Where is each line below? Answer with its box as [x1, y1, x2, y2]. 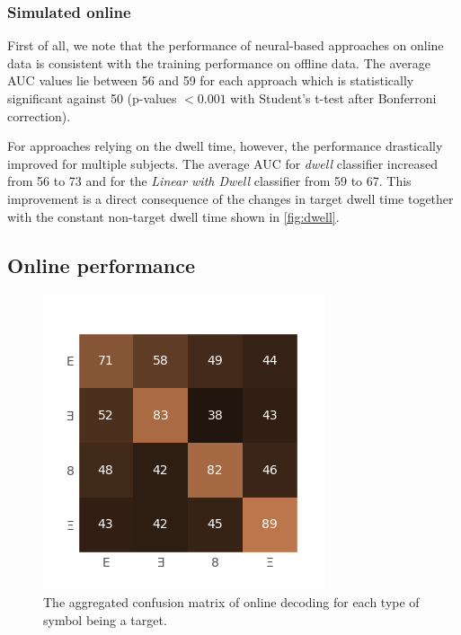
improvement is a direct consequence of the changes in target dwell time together [7, 189, 454, 207]
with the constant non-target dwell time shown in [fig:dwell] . [7, 207, 340, 225]
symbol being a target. [43, 610, 167, 629]
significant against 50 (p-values [7, 89, 177, 107]
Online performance [7, 251, 196, 278]
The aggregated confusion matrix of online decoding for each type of [43, 592, 420, 611]
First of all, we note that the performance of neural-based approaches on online [7, 36, 444, 55]
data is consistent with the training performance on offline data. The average [7, 53, 430, 72]
